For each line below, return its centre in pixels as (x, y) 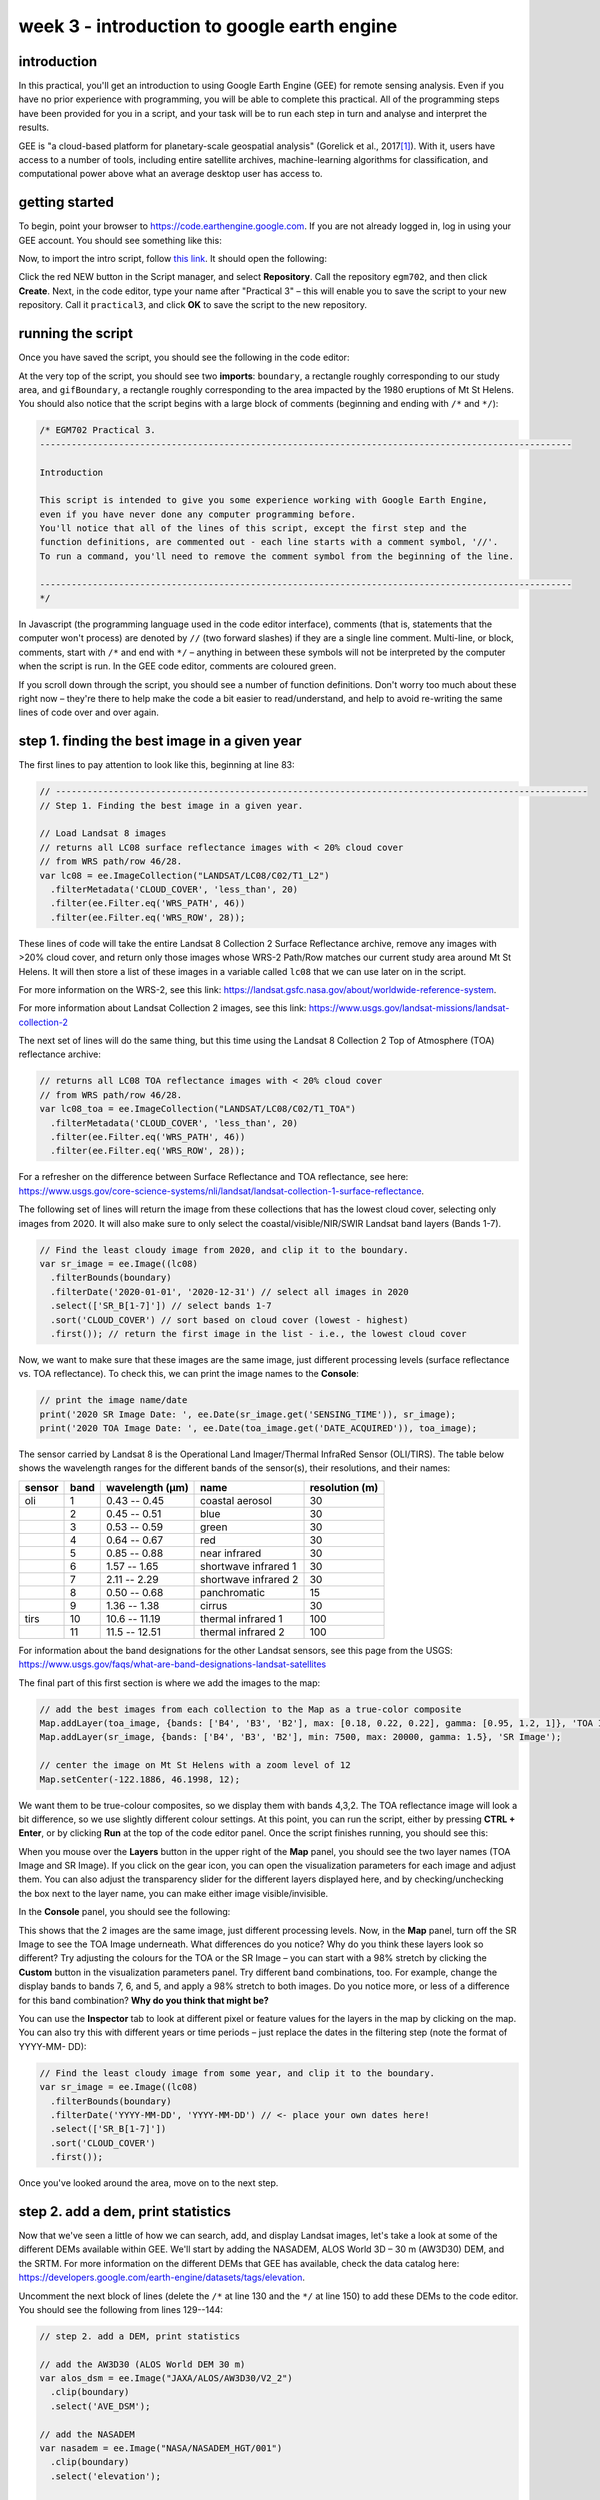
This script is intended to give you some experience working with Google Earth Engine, (264, 500)
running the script (76, 333)
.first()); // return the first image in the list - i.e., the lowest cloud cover (258, 1333)
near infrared (231, 1553)
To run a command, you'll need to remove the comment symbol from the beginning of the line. (277, 556)
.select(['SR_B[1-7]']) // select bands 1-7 (161, 1306)
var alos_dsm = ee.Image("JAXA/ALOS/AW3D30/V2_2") (166, 2378)
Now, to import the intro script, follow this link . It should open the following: (172, 259)
